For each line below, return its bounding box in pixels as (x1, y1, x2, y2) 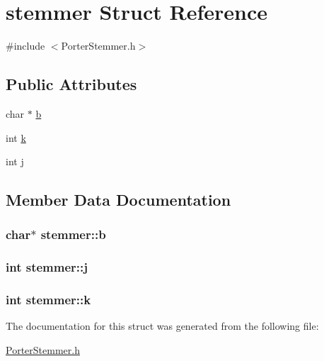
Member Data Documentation (6, 189, 231, 211)
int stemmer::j (6, 258, 88, 276)
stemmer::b (40, 226, 106, 243)
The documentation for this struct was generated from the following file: (6, 318, 319, 333)
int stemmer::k (6, 291, 91, 309)
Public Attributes (6, 73, 137, 95)
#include (6, 38, 45, 53)
